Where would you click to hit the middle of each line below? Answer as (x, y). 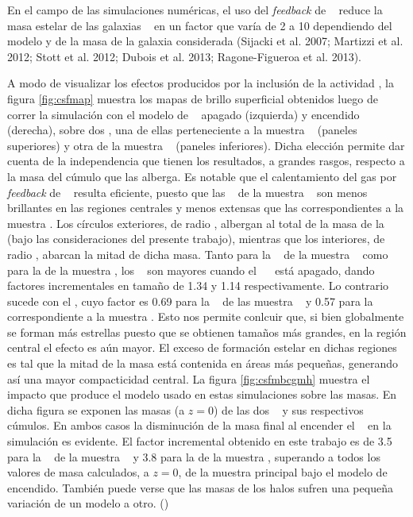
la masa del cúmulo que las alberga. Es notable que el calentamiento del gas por (202, 176)
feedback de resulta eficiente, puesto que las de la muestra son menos (187, 192)
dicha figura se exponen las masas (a (96, 409)
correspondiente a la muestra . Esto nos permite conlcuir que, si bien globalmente (206, 316)
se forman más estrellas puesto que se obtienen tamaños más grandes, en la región (207, 332)
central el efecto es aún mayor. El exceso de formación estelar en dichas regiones (202, 347)
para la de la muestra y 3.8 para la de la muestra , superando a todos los (194, 456)
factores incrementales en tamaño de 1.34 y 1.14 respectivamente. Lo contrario (198, 286)
